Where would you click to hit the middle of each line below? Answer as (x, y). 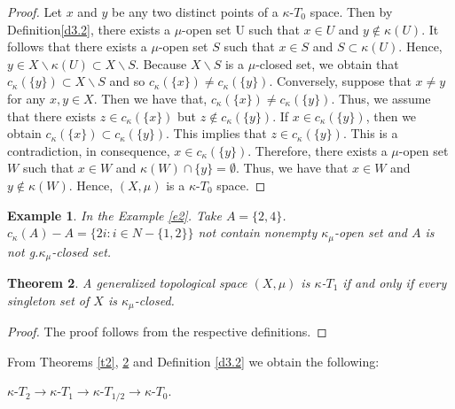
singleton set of (48, 300)
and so (127, 81)
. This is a (370, 133)
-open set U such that (241, 29)
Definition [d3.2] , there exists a (89, 29)
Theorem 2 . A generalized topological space (127, 283)
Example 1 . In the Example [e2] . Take (114, 215)
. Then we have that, (150, 98)
